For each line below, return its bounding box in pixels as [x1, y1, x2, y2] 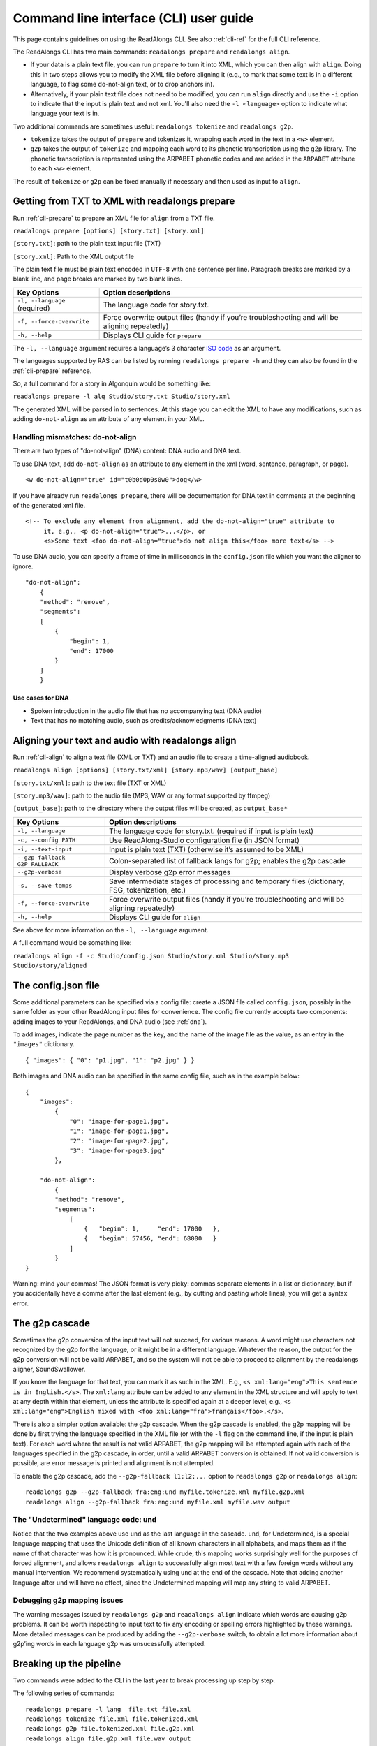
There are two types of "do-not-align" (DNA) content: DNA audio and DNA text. [13, 447, 242, 455]
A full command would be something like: [13, 939, 132, 947]
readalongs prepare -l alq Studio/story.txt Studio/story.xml [13, 393, 230, 401]
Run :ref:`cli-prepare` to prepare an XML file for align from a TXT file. [13, 214, 216, 222]
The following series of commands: [13, 1689, 114, 1697]
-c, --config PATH [17, 837, 76, 844]
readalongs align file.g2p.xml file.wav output [25, 1734, 191, 1743]
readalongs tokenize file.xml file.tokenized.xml [25, 1715, 199, 1723]
